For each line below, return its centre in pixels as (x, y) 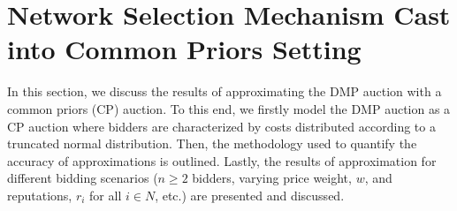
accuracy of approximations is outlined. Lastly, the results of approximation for (222, 160)
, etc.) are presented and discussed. (250, 195)
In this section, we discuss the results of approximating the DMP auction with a (225, 91)
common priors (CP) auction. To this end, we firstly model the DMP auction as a (229, 108)
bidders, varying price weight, (272, 178)
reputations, (40, 195)
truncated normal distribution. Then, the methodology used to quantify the (212, 143)
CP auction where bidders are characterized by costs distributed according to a (221, 126)
